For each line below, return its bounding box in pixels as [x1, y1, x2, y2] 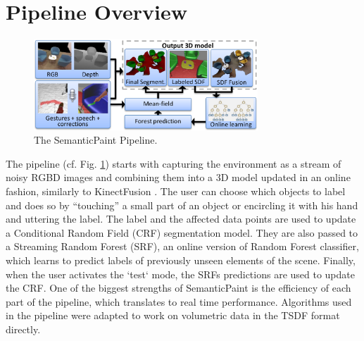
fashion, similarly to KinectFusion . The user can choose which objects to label [6, 183, 346, 198]
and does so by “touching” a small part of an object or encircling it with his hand [6, 197, 358, 212]
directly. [6, 321, 41, 336]
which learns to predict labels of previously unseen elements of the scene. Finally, [6, 252, 356, 267]
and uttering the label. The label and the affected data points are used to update [6, 211, 356, 226]
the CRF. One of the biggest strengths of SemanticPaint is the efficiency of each [6, 280, 351, 295]
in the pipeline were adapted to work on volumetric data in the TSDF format [6, 308, 340, 323]
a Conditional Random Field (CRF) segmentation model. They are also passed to [6, 225, 358, 240]
